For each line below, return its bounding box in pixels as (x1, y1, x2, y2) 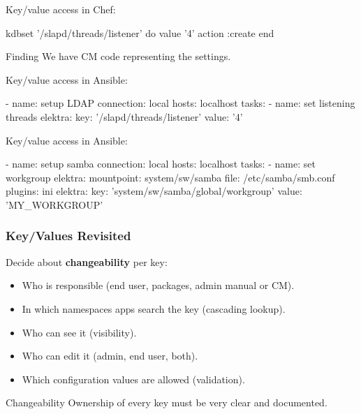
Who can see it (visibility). (22, 325, 137, 339)
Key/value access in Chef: (6, 2, 116, 16)
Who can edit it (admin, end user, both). (22, 348, 198, 363)
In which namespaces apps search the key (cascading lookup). (22, 301, 286, 316)
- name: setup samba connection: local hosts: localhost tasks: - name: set (6, 156, 316, 171)
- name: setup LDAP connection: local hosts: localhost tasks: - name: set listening (6, 96, 355, 110)
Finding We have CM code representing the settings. (6, 49, 231, 64)
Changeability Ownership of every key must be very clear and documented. (6, 395, 327, 410)
